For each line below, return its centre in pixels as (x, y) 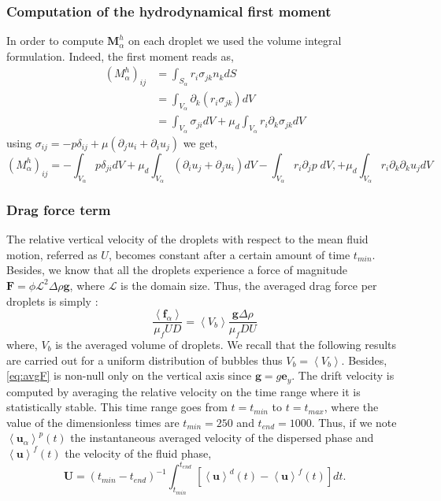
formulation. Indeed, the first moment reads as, (120, 56)
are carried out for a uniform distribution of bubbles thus (145, 360)
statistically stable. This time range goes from (117, 407)
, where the (351, 407)
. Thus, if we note (354, 422)
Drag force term (59, 209)
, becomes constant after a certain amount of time (229, 254)
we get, (200, 142)
